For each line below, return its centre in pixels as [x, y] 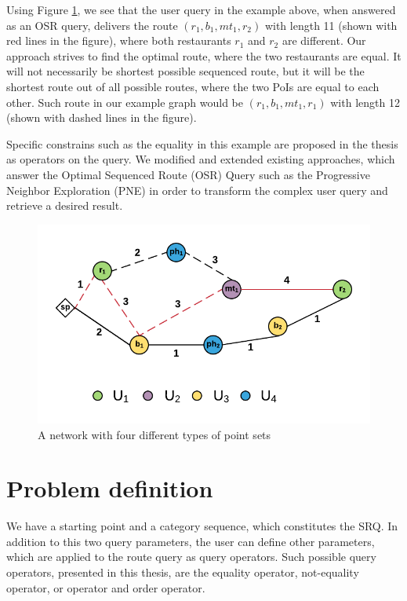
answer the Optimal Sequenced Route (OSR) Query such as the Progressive [188, 174]
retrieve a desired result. [65, 205]
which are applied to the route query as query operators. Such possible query [191, 557]
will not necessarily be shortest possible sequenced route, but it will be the [185, 71]
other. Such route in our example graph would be [125, 102]
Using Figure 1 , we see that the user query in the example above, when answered [201, 9]
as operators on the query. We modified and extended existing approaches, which [201, 159]
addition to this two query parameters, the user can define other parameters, [191, 541]
